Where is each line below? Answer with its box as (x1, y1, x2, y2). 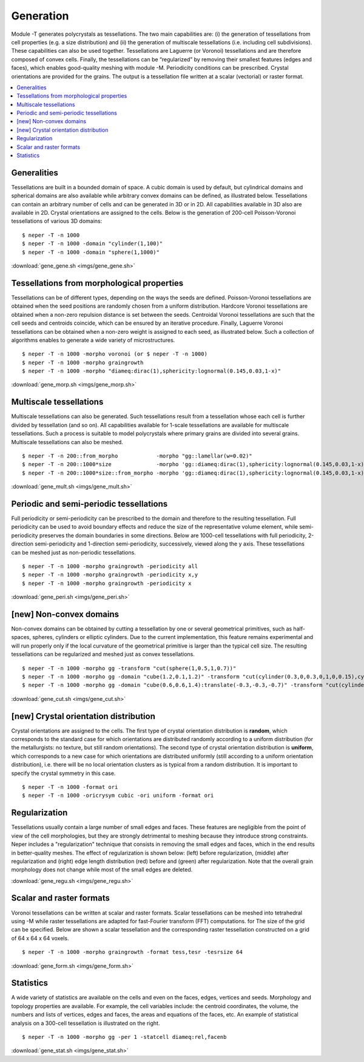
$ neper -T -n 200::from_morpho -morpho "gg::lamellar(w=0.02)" (22, 452, 252, 459)
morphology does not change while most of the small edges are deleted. (11, 866, 193, 873)
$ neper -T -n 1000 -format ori (22, 783, 118, 791)
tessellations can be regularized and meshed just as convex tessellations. (11, 651, 195, 658)
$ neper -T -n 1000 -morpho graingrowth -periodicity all (22, 563, 198, 570)
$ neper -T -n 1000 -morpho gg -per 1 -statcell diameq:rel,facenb (22, 1033, 227, 1040)
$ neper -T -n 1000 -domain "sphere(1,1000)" (22, 249, 160, 255)
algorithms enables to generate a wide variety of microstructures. (11, 336, 175, 343)
